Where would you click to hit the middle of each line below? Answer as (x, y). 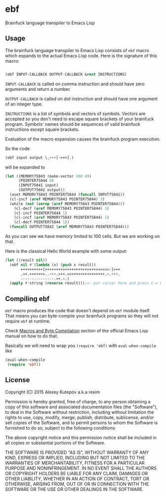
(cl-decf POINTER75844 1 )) (42, 222)
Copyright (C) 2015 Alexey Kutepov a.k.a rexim (53, 392)
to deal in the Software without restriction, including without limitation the (80, 412)
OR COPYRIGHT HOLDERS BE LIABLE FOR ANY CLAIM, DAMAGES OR (77, 473)
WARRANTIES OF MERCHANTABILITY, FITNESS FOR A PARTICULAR (75, 463)
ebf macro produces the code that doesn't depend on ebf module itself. (78, 311)
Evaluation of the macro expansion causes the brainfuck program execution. (83, 139)
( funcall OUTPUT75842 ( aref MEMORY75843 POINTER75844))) (69, 227)
